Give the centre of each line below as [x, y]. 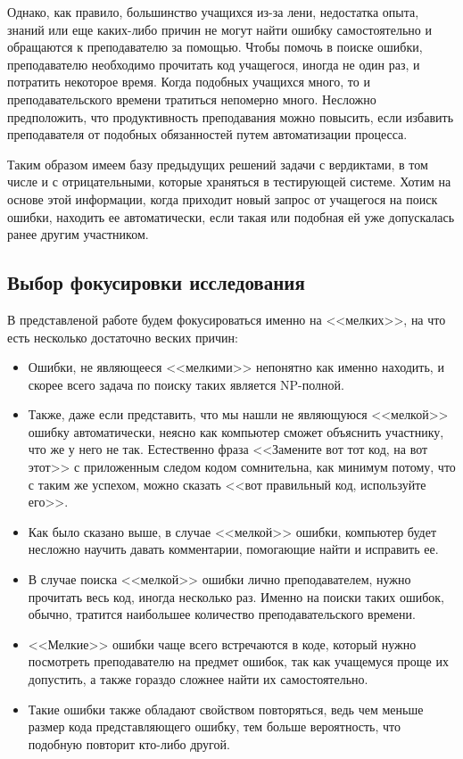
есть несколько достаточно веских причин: [123, 337]
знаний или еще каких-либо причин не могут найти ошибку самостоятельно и [219, 29]
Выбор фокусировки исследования [156, 282]
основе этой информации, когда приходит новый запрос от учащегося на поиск [223, 198]
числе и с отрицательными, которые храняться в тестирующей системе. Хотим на [229, 181]
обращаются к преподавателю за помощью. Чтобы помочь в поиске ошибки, [215, 47]
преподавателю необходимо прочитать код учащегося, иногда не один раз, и [214, 64]
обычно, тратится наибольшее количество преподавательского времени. [222, 614]
